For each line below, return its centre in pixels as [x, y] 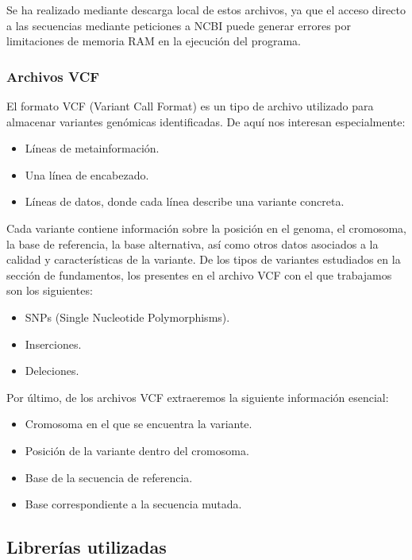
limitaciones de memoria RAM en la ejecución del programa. [154, 41]
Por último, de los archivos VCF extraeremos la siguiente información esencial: [198, 397]
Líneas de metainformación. [92, 148]
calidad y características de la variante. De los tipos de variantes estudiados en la [204, 259]
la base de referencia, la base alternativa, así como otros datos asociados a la [193, 243]
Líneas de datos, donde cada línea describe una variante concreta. [185, 201]
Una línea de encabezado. [87, 174]
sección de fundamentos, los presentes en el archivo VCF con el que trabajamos [199, 274]
